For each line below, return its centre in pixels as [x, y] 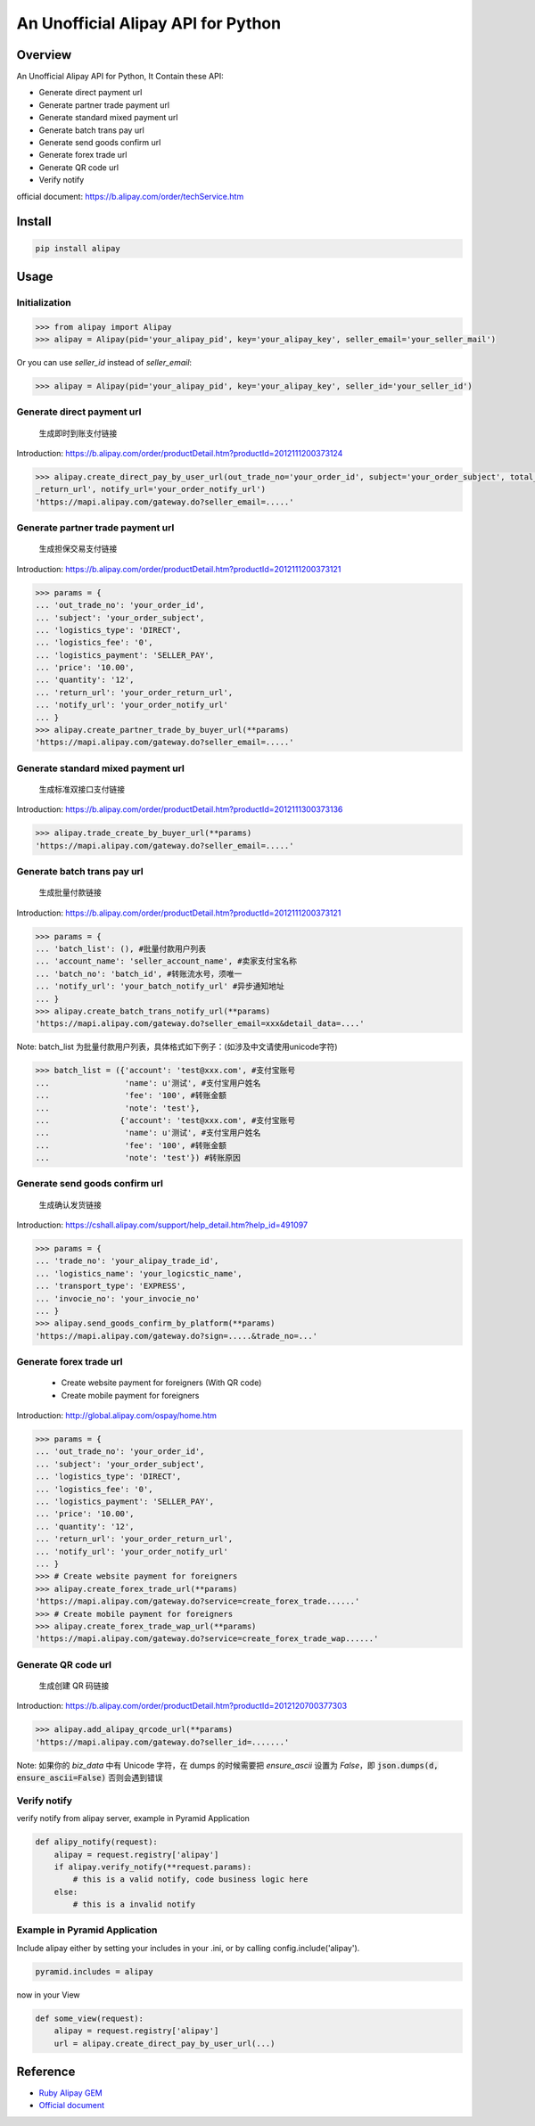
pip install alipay [78, 248]
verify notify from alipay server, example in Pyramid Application [133, 1818]
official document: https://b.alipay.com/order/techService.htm [130, 196]
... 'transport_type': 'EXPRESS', [111, 1286]
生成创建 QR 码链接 [74, 1686]
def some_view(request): [90, 2018]
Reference [46, 2071]
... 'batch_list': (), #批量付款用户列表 [121, 949]
